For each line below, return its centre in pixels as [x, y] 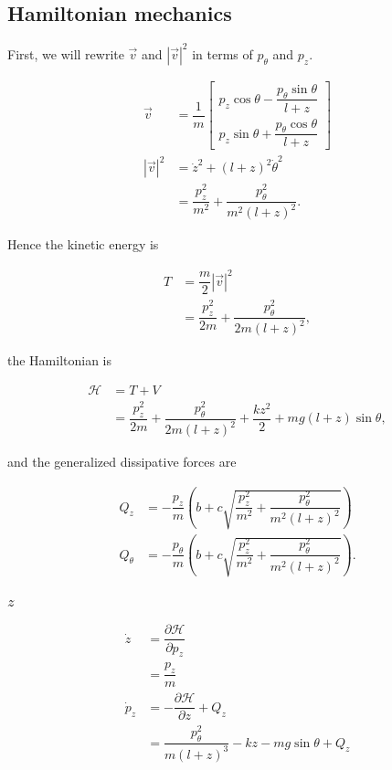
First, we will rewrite [66, 53]
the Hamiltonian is [60, 360]
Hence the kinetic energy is [83, 244]
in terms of [222, 53]
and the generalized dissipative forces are [122, 462]
